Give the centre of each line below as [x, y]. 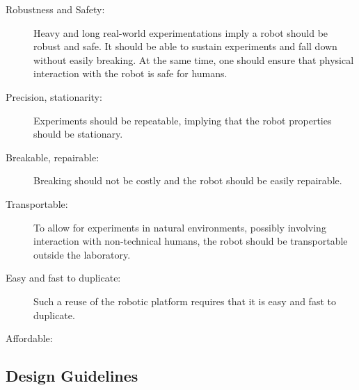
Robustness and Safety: [55, 9]
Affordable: [29, 338]
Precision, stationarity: [54, 96]
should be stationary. [78, 134]
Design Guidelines [72, 376]
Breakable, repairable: [53, 157]
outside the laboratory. [82, 254]
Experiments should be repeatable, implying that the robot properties [183, 120]
